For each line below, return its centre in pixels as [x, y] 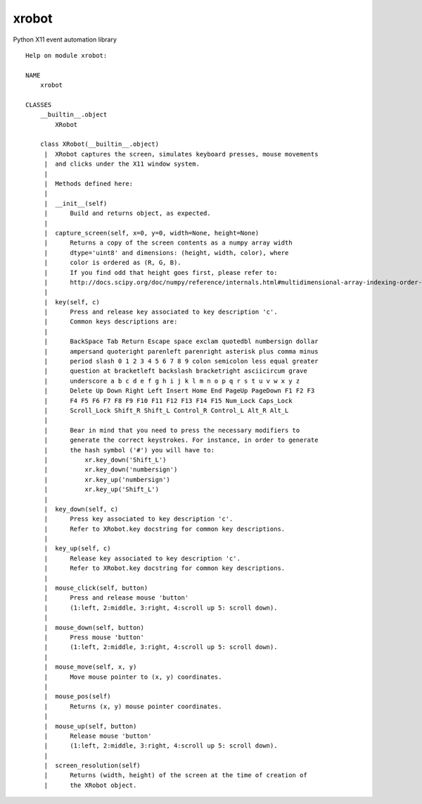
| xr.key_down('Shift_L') [105, 459]
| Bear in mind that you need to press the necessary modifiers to [172, 430]
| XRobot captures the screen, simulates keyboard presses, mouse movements [181, 154]
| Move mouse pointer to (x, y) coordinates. [133, 677]
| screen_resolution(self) [92, 766]
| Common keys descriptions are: [111, 322]
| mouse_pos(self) [77, 697]
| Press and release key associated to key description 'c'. [161, 312]
